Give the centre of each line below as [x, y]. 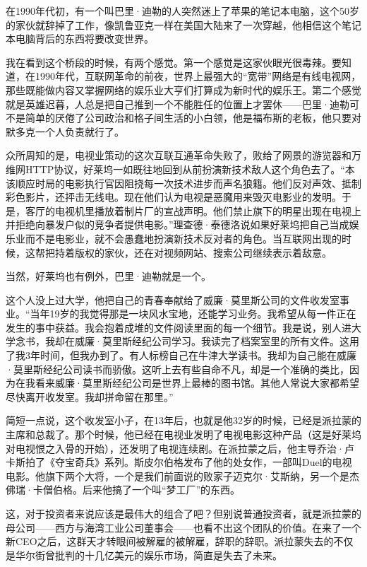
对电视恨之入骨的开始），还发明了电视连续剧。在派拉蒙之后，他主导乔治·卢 [180, 448]
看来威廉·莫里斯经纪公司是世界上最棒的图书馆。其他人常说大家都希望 [197, 383]
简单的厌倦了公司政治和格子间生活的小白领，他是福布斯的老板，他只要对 [193, 118]
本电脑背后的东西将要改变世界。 [80, 39]
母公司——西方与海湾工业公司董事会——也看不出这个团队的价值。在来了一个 [183, 527]
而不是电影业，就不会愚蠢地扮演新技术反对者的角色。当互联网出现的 [183, 238]
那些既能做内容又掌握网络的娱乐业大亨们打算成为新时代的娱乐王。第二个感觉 [183, 89]
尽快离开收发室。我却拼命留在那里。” [90, 396]
